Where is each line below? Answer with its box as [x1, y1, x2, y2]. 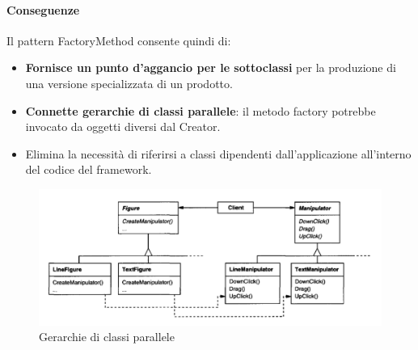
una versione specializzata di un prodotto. [25, 74, 233, 91]
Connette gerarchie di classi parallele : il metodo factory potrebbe [25, 102, 376, 119]
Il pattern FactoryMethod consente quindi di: [6, 32, 231, 48]
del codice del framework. [25, 161, 152, 178]
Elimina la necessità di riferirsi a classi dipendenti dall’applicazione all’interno [25, 145, 412, 162]
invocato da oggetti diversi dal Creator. [25, 118, 221, 135]
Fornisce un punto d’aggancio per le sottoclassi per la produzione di [25, 59, 396, 76]
